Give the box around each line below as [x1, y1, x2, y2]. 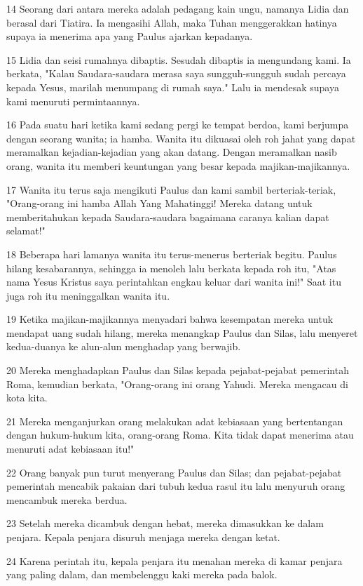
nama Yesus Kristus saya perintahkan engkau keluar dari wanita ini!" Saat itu [6, 274, 341, 289]
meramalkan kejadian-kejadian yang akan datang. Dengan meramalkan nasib [6, 145, 337, 159]
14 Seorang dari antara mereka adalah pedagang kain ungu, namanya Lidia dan [6, 1, 349, 15]
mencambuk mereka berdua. [6, 492, 128, 507]
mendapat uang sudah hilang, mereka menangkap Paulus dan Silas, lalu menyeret [6, 325, 358, 340]
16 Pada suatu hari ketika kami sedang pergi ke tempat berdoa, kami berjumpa [6, 117, 349, 132]
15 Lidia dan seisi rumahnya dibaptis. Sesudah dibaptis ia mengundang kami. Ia [6, 52, 351, 67]
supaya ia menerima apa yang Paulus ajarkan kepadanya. [6, 29, 253, 44]
